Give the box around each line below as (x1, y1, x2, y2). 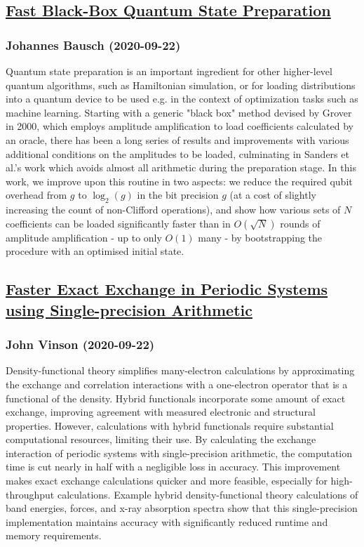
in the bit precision (137, 187, 219, 202)
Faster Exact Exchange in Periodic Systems (6, 278, 328, 300)
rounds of (280, 216, 321, 230)
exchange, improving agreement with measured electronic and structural (6, 404, 316, 419)
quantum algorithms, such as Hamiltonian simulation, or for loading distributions (6, 77, 356, 92)
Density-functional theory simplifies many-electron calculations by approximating (6, 363, 355, 378)
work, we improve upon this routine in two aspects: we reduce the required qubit (6, 173, 353, 188)
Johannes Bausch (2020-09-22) (6, 36, 181, 53)
